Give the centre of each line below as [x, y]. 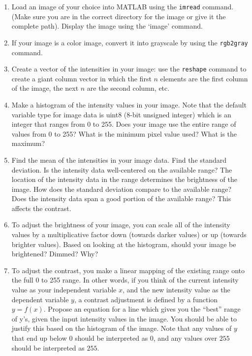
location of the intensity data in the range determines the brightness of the [124, 179]
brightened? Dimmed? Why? [55, 254]
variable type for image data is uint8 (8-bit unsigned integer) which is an [121, 114]
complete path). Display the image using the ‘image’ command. [107, 26]
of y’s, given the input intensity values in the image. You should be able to [124, 318]
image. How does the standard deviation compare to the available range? [122, 189]
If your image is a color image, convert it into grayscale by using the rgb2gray [130, 42]
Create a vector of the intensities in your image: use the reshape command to [129, 69]
